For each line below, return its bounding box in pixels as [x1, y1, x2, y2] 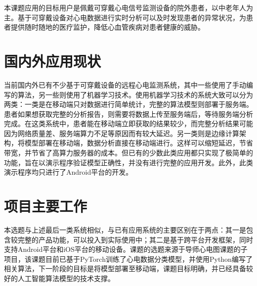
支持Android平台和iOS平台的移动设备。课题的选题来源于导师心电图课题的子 [4, 244, 248, 254]
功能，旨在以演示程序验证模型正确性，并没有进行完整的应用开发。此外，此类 [4, 157, 253, 167]
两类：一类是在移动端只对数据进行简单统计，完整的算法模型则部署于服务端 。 [4, 99, 253, 109]
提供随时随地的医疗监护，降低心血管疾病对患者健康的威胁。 [10, 22, 205, 32]
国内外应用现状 [4, 50, 101, 71]
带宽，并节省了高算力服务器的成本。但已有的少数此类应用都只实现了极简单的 [4, 147, 253, 158]
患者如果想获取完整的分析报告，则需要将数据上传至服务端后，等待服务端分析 [4, 108, 253, 119]
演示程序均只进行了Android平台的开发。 [4, 167, 133, 177]
